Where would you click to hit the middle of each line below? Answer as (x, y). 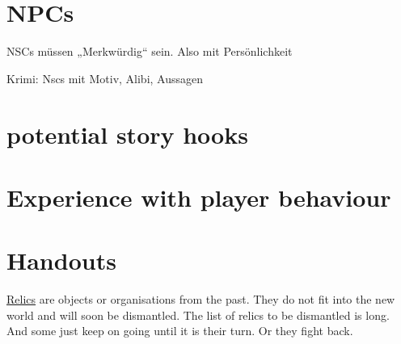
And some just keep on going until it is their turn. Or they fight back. (180, 331)
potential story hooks (127, 134)
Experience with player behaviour (199, 197)
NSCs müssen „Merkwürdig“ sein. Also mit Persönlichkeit (150, 51)
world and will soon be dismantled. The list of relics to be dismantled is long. (198, 315)
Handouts (61, 260)
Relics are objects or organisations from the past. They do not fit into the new (201, 299)
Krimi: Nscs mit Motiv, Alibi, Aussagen (105, 78)
